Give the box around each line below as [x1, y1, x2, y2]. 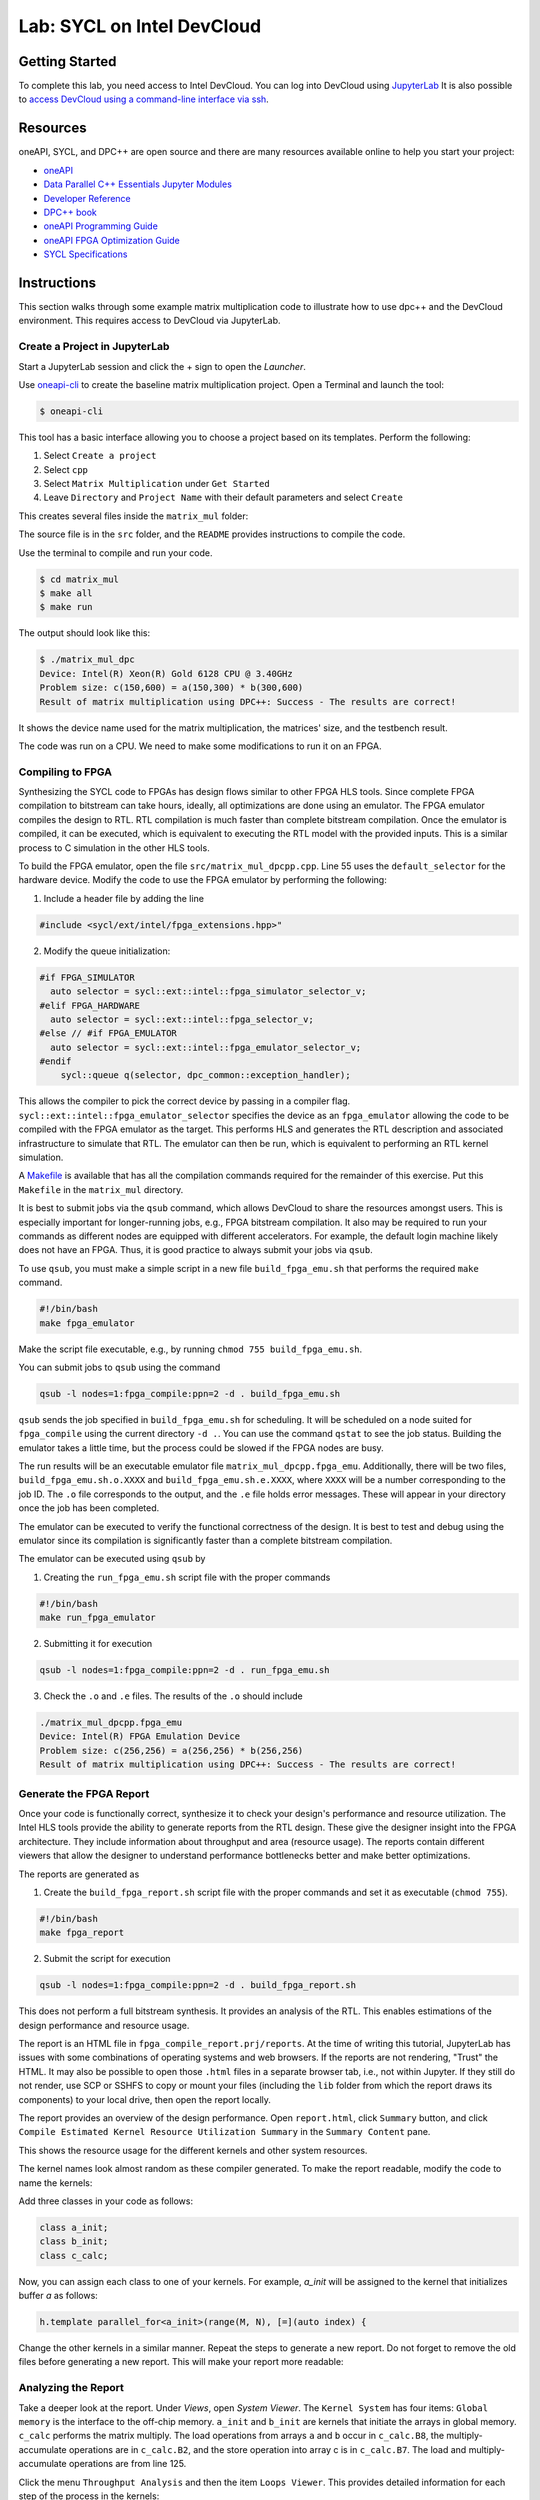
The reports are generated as [18, 1868, 140, 1880]
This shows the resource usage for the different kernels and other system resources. [18, 2144, 368, 2156]
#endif [39, 1056, 72, 1067]
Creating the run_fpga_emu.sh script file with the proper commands [43, 1571, 331, 1583]
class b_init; [39, 2236, 109, 2247]
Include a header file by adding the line [43, 892, 205, 904]
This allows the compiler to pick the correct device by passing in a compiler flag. [18, 1095, 351, 1107]
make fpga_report [39, 1927, 125, 1939]
